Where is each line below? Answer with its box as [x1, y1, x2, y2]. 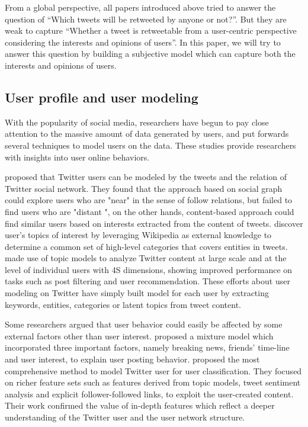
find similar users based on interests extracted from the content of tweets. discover [5, 217, 303, 229]
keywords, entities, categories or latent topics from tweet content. [5, 298, 242, 310]
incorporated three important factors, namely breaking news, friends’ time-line [5, 341, 290, 354]
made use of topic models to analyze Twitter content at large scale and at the [5, 252, 287, 264]
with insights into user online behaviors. [5, 150, 150, 163]
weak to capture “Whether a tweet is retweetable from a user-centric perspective [5, 24, 297, 37]
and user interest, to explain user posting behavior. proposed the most [5, 353, 260, 365]
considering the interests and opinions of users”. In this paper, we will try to [5, 36, 281, 48]
